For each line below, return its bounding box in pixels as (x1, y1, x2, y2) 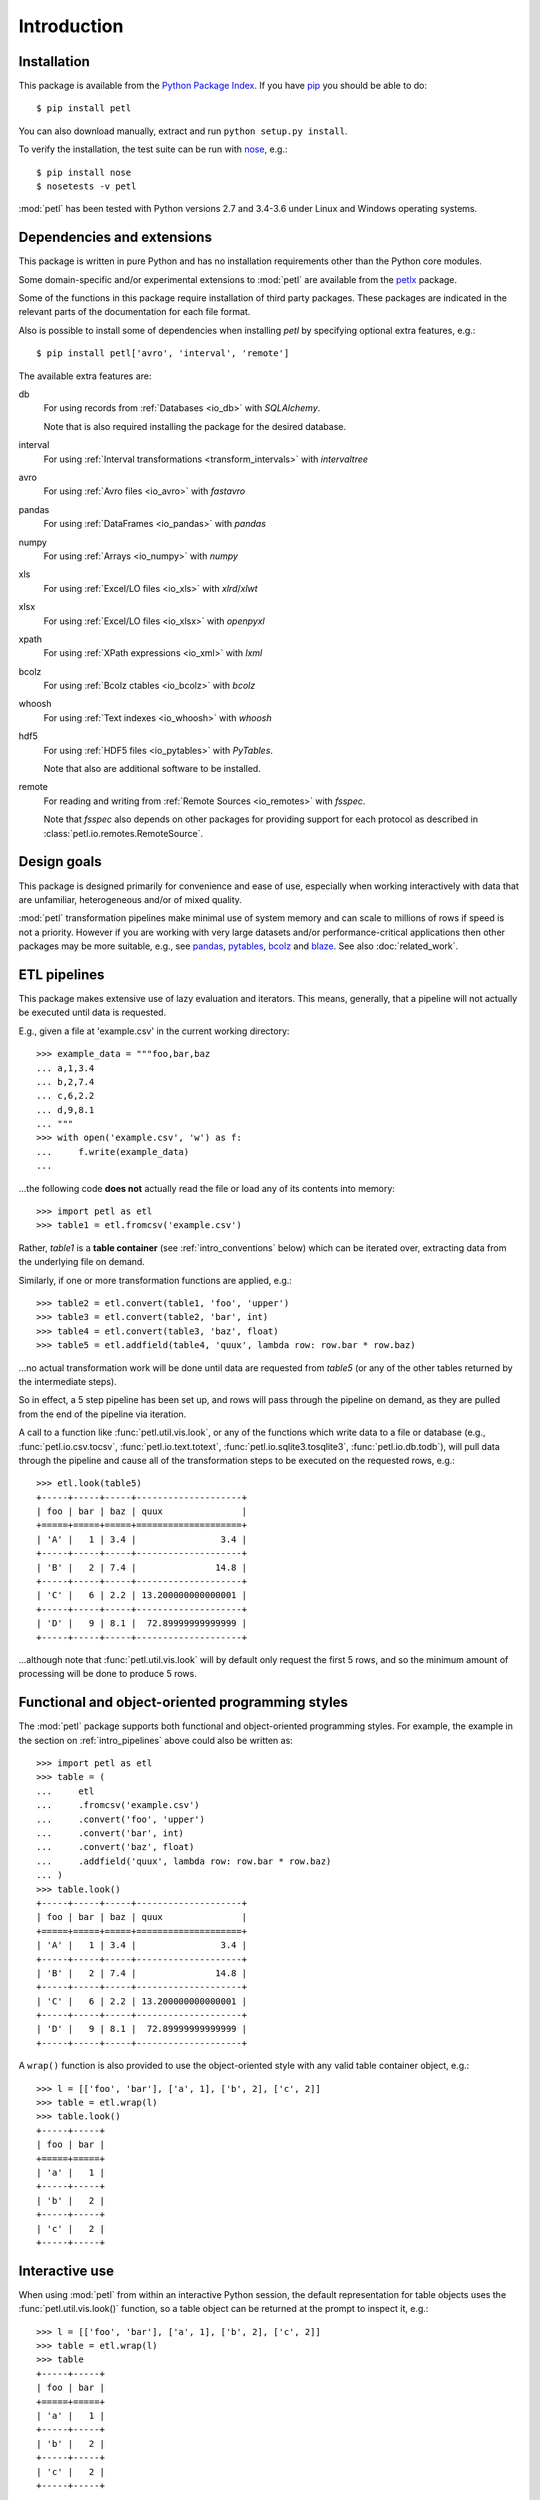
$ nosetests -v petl (36, 181, 137, 192)
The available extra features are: (18, 370, 152, 382)
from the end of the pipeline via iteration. (18, 1408, 187, 1420)
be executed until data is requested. (18, 1006, 167, 1019)
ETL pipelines (18, 966, 105, 983)
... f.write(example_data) (36, 1146, 190, 1157)
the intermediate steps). (18, 1375, 117, 1387)
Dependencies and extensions (18, 229, 212, 246)
